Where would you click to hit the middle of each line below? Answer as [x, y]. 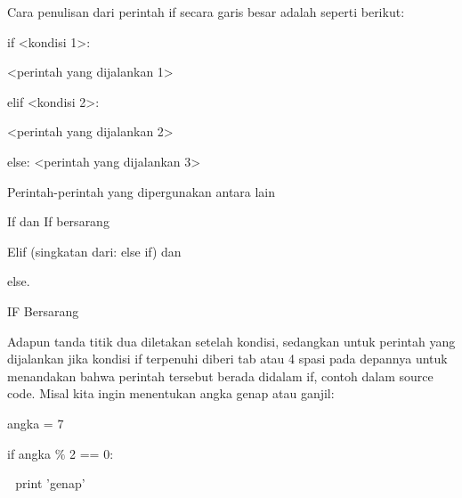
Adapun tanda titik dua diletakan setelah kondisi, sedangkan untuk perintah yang [231, 341]
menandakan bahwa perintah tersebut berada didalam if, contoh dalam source [220, 376]
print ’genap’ [50, 483]
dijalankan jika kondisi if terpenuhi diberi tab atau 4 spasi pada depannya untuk [227, 359]
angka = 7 [36, 423]
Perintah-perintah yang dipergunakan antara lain [142, 191]
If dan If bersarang [58, 221]
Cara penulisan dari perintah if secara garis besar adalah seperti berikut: [206, 12]
